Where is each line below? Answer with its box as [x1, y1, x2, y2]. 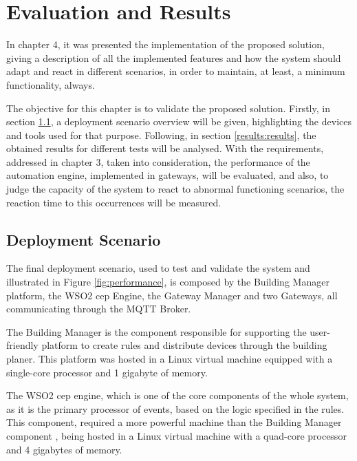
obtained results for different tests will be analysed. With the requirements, [6, 141, 324, 156]
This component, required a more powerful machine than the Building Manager [6, 415, 342, 429]
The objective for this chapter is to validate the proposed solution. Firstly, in [6, 100, 330, 115]
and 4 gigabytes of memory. [6, 442, 122, 456]
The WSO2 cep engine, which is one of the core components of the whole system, [6, 388, 349, 403]
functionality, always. [6, 77, 95, 92]
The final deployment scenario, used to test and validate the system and [6, 261, 310, 275]
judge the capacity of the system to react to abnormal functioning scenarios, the [6, 182, 345, 196]
